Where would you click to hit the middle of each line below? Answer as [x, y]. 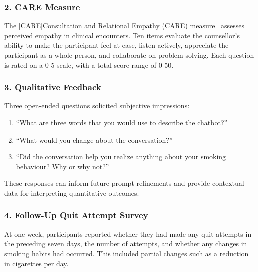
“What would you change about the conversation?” [94, 139]
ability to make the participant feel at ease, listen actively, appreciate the [116, 45]
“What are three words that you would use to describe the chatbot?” [122, 122]
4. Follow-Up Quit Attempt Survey [76, 215]
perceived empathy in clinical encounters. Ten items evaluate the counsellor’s [122, 35]
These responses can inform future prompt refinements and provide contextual [124, 183]
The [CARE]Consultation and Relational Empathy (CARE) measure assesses [124, 25]
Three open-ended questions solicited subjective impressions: [97, 106]
